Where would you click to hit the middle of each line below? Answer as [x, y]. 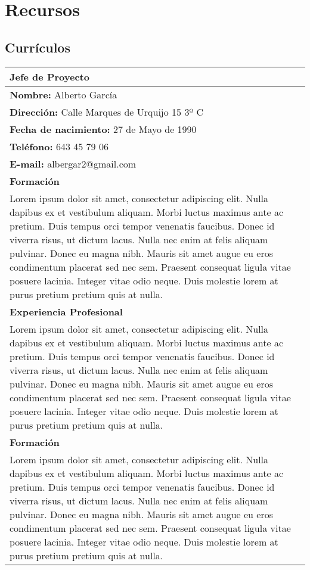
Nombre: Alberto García [63, 94]
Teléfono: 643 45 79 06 [59, 146]
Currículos [38, 47]
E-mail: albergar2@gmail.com [73, 163]
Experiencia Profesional [66, 311]
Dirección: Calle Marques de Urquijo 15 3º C [106, 111]
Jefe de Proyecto [49, 76]
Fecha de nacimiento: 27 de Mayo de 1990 [103, 129]
